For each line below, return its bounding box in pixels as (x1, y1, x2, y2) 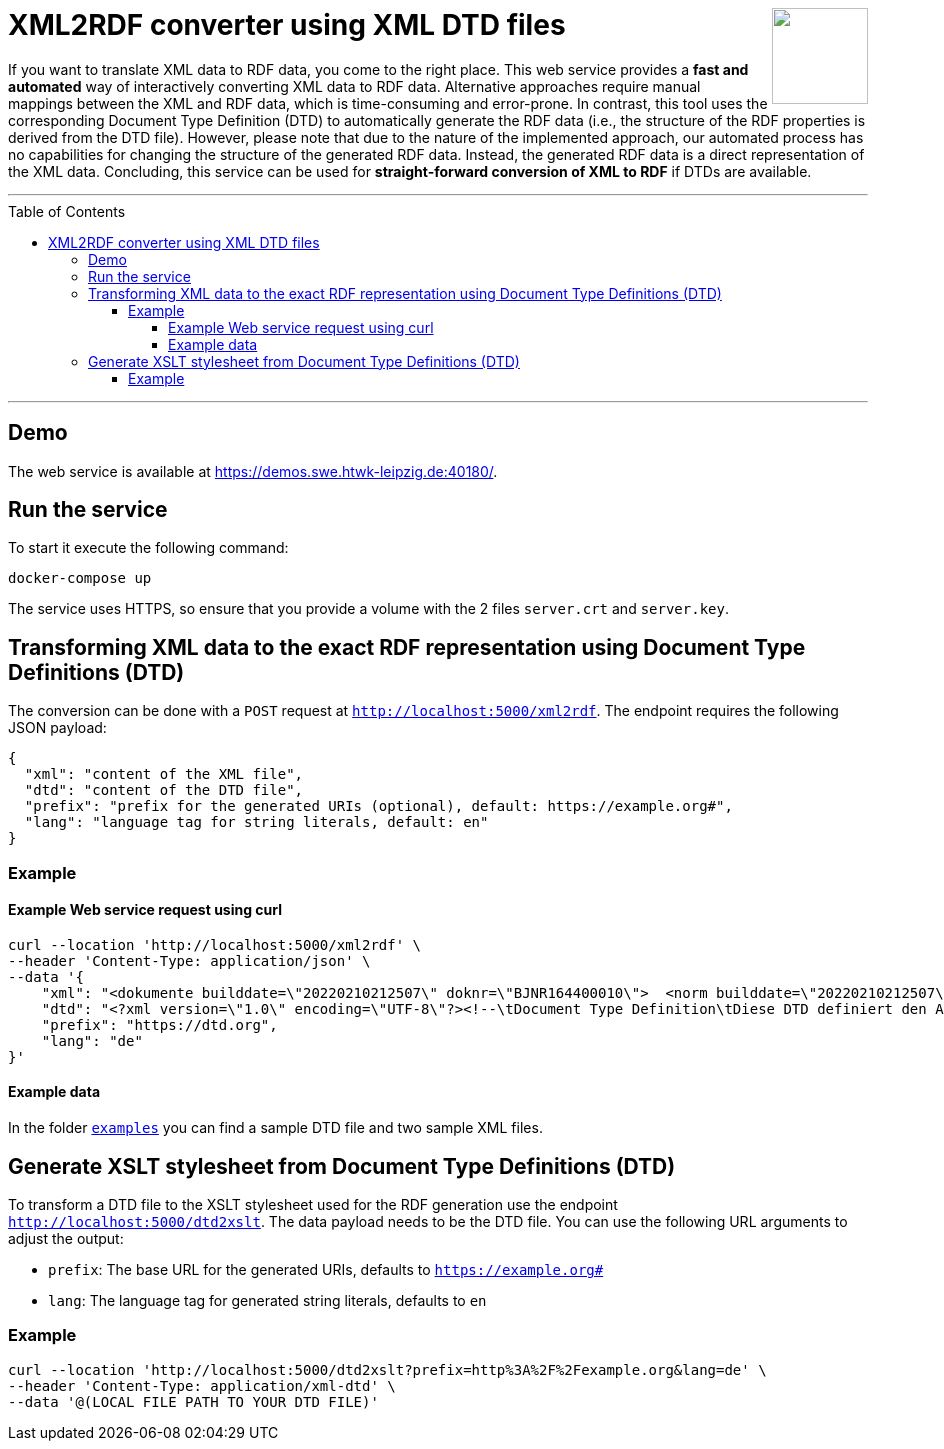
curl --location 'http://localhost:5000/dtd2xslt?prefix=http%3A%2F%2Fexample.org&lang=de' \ (8, 1361, 767, 1378)
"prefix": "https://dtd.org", (41, 1016, 278, 1033)
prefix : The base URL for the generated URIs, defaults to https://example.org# (48, 1260, 604, 1278)
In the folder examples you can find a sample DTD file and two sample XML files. (8, 1119, 543, 1137)
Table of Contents (8, 202, 126, 220)
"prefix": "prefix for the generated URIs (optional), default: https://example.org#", (24, 798, 733, 815)
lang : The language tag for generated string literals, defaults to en (48, 1291, 487, 1309)
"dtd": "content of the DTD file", (24, 782, 304, 799)
